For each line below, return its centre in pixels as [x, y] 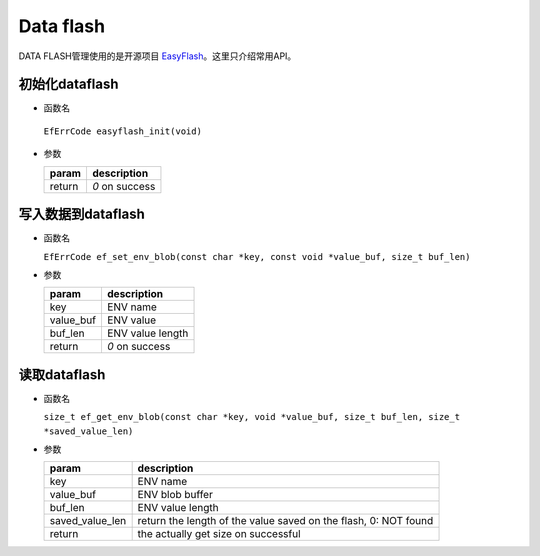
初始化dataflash [68, 84]
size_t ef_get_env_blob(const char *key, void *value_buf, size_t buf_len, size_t [251, 417]
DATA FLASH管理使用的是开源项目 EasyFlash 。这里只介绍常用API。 [157, 56]
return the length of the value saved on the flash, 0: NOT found [285, 521]
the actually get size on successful [219, 534]
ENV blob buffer [175, 495]
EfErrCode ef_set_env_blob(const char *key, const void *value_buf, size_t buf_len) [257, 256]
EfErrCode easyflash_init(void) [122, 131]
